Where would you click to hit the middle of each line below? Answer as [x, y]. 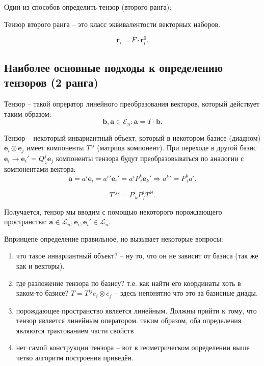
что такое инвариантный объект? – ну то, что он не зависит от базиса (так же [137, 256]
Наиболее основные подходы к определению [113, 67]
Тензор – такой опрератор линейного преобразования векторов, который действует [132, 104]
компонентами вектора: [40, 168]
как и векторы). [40, 265]
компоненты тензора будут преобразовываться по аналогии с [150, 158]
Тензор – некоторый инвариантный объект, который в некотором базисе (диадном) [133, 137]
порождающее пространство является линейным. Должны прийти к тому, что [136, 310]
